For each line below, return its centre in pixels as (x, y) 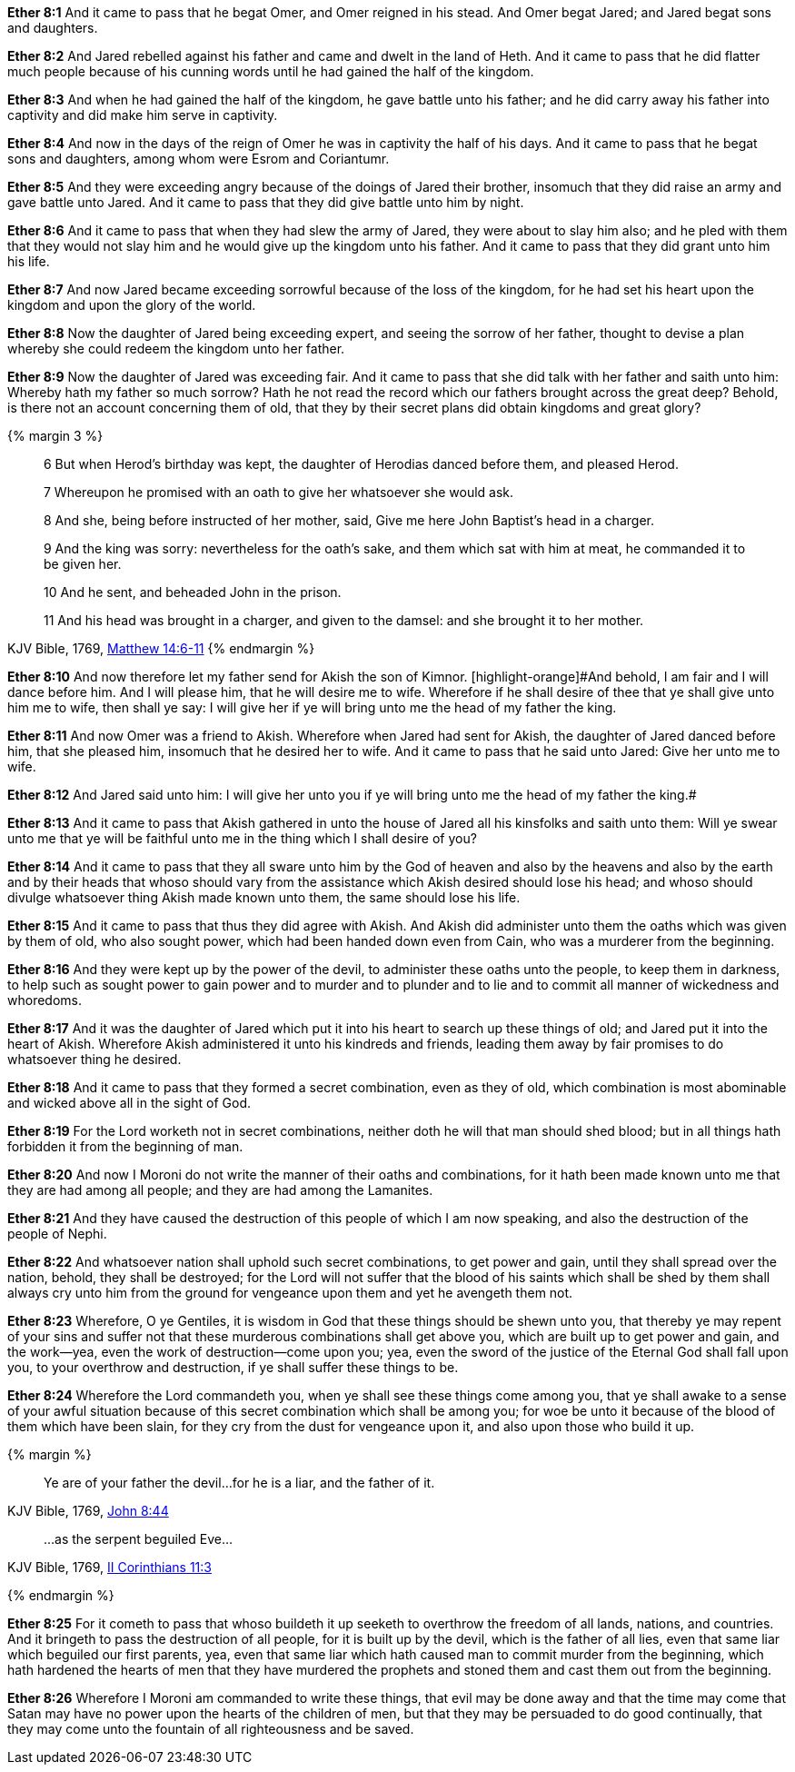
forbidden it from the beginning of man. (125, 1146)
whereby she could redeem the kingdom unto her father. (176, 348)
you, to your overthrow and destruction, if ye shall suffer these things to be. (233, 1367)
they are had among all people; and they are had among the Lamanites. (220, 1190)
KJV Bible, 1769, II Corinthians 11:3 (109, 1567)
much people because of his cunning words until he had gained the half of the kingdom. (271, 71)
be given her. (83, 564)
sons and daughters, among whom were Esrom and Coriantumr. (199, 159)
